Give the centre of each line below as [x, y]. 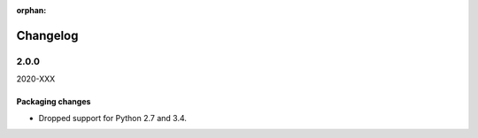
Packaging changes [54, 102]
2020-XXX [36, 79]
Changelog [47, 35]
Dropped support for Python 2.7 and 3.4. [113, 118]
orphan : [31, 10]
